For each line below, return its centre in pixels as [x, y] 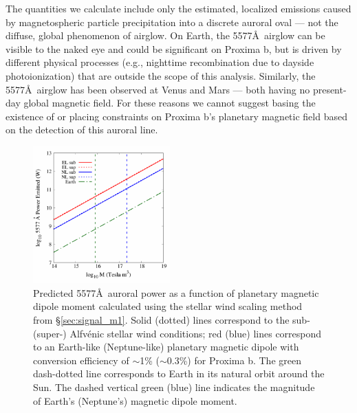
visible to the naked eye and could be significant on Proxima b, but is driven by [174, 48]
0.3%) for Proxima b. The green [234, 360]
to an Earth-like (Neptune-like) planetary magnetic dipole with [166, 347]
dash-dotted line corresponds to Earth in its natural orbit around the [179, 373]
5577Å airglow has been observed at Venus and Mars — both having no [158, 89]
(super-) [50, 333]
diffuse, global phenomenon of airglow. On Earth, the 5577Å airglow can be [165, 35]
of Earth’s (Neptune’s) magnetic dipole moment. [135, 400]
